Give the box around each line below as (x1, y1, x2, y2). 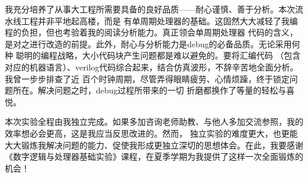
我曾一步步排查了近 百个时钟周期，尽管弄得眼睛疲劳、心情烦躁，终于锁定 (5, 72, 290, 85)
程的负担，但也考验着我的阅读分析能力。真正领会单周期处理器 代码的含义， (5, 26, 298, 38)
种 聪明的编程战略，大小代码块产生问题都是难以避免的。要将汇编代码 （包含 (5, 49, 301, 62)
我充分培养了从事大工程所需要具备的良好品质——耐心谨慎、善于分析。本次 (5, 3, 295, 15)
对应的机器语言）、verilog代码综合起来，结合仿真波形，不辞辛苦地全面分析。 (5, 60, 299, 73)
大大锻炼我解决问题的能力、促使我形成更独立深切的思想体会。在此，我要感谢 (5, 138, 303, 151)
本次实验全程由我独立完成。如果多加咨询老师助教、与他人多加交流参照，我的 (5, 115, 303, 128)
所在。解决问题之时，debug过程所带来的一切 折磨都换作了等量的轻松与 (12, 84, 287, 96)
